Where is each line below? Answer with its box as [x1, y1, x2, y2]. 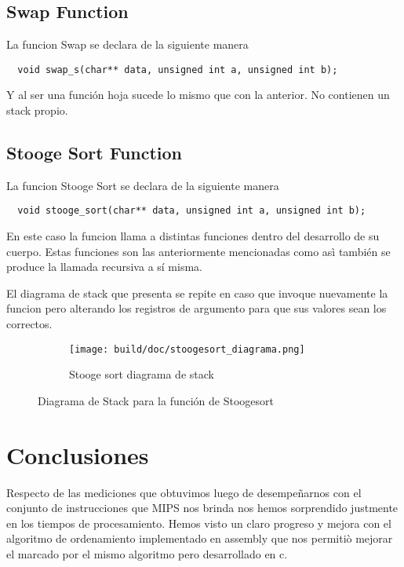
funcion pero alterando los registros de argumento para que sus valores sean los [6, 300, 387, 316]
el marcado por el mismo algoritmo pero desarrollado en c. [6, 546, 288, 562]
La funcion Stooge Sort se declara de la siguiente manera [6, 177, 279, 193]
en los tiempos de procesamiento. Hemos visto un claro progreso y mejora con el [6, 514, 391, 531]
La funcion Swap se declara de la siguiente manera [6, 36, 249, 53]
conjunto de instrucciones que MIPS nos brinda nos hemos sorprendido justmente [6, 499, 399, 516]
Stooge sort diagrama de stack [69, 366, 214, 382]
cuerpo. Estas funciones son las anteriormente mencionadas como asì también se [6, 243, 391, 259]
